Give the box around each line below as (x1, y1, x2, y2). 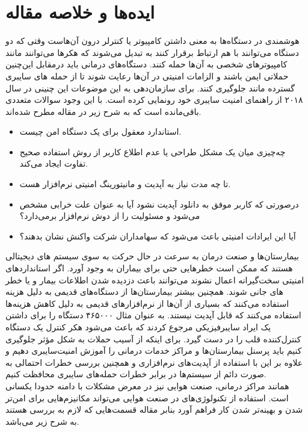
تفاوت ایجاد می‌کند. (19, 157, 88, 170)
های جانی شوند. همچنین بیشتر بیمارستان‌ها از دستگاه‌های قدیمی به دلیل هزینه (5, 285, 283, 298)
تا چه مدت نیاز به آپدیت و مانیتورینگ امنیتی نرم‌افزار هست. (19, 177, 231, 190)
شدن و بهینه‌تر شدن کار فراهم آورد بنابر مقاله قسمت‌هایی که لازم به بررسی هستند (5, 403, 303, 416)
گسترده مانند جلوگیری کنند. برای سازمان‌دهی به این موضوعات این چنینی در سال (5, 81, 295, 94)
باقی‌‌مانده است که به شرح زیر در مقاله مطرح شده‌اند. (5, 105, 202, 117)
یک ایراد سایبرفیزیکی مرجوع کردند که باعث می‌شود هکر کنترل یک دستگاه (5, 321, 271, 333)
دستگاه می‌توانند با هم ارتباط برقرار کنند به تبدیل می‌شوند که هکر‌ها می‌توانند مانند (5, 46, 300, 58)
